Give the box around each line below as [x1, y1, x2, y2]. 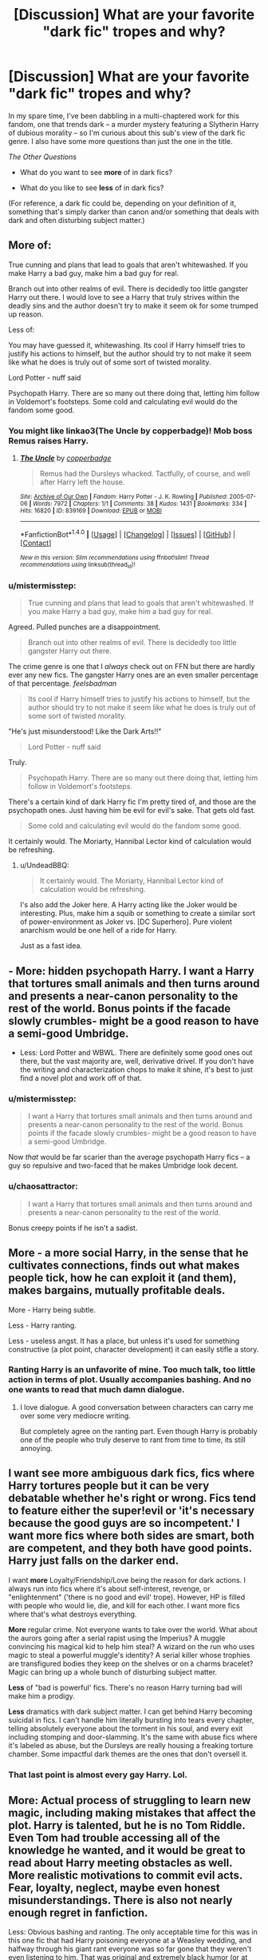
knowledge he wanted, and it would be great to [8, 1843, 246, 1857]
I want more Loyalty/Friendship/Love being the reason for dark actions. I [8, 1575, 246, 1584]
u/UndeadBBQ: [19, 861, 69, 870]
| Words [29, 500, 51, 508]
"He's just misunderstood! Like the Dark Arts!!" [8, 727, 162, 736]
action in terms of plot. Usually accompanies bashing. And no [8, 1374, 252, 1385]
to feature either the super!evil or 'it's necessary [8, 1504, 255, 1518]
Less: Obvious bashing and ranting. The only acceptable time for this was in [8, 1927, 258, 1937]
